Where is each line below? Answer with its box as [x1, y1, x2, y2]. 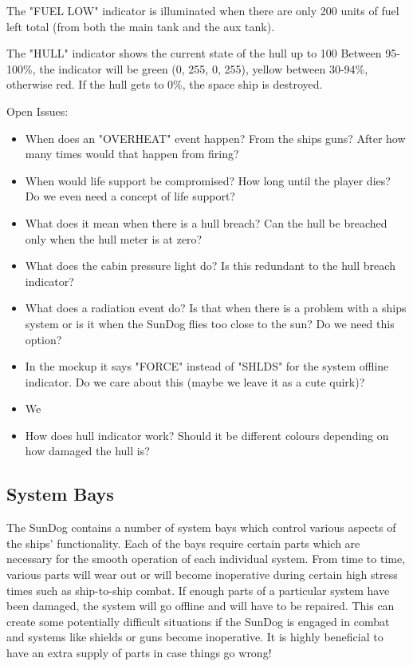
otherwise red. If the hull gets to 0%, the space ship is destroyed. [6, 76, 323, 93]
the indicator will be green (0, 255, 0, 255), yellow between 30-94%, [39, 60, 368, 77]
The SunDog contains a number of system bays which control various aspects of [6, 519, 396, 536]
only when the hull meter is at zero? [25, 230, 203, 247]
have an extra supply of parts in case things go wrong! [6, 644, 272, 661]
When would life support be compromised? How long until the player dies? [25, 172, 391, 188]
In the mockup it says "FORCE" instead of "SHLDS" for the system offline [25, 358, 389, 375]
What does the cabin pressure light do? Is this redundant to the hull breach [25, 257, 395, 274]
